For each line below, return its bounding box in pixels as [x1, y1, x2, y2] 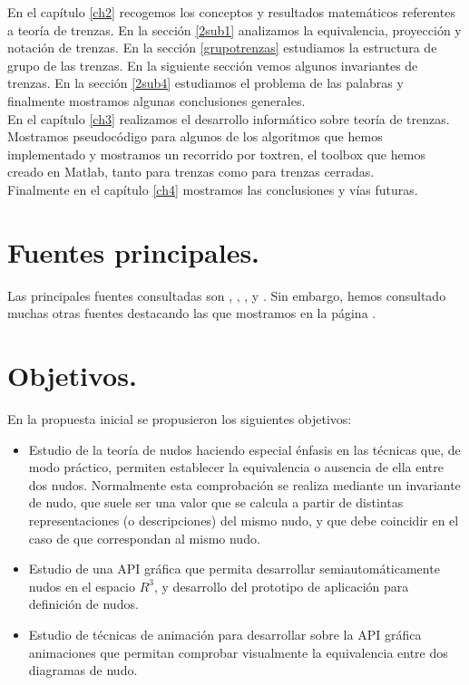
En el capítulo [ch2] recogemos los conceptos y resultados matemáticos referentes [7, 3, 455, 21]
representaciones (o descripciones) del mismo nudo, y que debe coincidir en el [28, 510, 459, 529]
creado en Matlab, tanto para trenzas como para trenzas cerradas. [7, 162, 375, 181]
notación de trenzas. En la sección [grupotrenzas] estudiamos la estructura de [7, 38, 437, 57]
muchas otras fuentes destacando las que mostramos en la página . [7, 304, 376, 323]
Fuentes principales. [7, 233, 260, 270]
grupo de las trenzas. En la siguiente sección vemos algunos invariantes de [7, 55, 418, 74]
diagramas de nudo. [28, 661, 138, 680]
